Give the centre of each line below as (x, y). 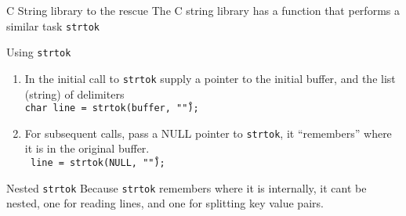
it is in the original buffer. (87, 148)
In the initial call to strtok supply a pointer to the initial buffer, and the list (210, 78)
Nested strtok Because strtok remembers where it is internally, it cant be (187, 187)
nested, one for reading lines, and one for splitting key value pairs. (165, 203)
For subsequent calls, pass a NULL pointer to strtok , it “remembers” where (208, 133)
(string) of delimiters (74, 94)
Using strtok (39, 52)
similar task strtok (53, 25)
